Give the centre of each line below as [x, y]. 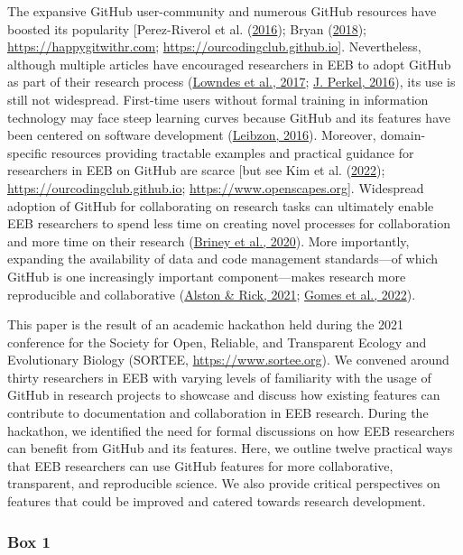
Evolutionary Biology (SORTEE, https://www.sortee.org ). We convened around [228, 360]
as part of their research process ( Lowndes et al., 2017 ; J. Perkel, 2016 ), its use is [231, 82]
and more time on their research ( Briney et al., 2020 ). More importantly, [208, 240]
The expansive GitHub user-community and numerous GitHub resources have [222, 11]
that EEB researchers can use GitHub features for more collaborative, [200, 465]
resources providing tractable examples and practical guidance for [232, 152]
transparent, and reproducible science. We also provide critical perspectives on [224, 483]
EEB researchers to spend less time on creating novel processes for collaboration [229, 223]
